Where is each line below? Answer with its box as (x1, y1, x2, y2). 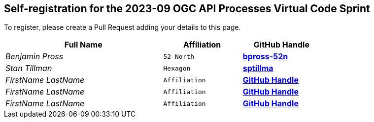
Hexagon (163, 64, 191, 72)
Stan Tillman (5, 63, 52, 73)
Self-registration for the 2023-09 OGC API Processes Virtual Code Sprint (4, 2, 370, 15)
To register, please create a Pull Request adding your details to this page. (4, 23, 241, 32)
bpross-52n (242, 51, 288, 62)
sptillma (242, 63, 273, 73)
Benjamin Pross (5, 51, 64, 62)
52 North (163, 52, 195, 60)
